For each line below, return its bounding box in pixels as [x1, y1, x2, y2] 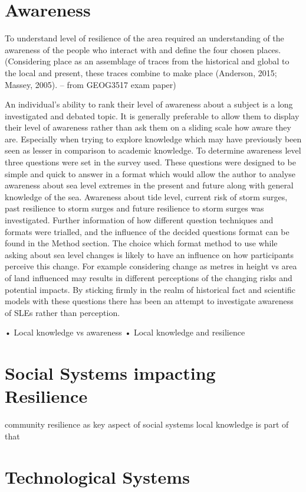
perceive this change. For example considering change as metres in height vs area [5, 260, 297, 272]
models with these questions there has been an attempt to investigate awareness [5, 295, 294, 307]
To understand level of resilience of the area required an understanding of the [5, 32, 284, 44]
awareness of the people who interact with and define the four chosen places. [5, 43, 281, 56]
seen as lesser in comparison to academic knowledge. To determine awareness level [5, 144, 301, 157]
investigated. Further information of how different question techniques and [5, 214, 274, 226]
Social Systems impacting [5, 361, 216, 385]
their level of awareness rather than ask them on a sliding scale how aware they [5, 121, 291, 133]
